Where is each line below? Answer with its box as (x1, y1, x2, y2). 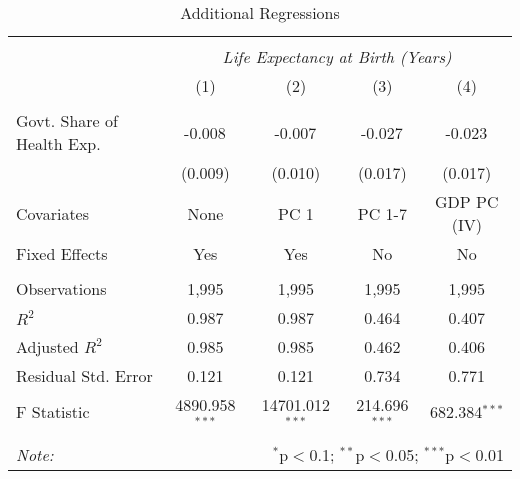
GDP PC (435, 190, 499, 213)
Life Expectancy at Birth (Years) (222, 45, 452, 68)
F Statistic (16, 400, 90, 424)
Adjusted (16, 335, 79, 358)
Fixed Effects (16, 242, 108, 265)
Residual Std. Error (16, 364, 153, 387)
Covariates (16, 201, 90, 225)
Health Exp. (16, 132, 101, 155)
